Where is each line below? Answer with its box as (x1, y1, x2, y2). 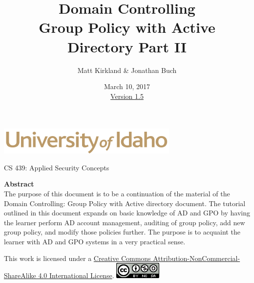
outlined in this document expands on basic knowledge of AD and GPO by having (4, 208, 250, 218)
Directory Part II (67, 36, 187, 56)
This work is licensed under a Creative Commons (4, 253, 151, 263)
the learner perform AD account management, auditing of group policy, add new (4, 217, 245, 227)
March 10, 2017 (104, 81, 150, 92)
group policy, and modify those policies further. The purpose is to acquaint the (4, 227, 240, 237)
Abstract (4, 179, 34, 189)
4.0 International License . (38, 270, 114, 281)
